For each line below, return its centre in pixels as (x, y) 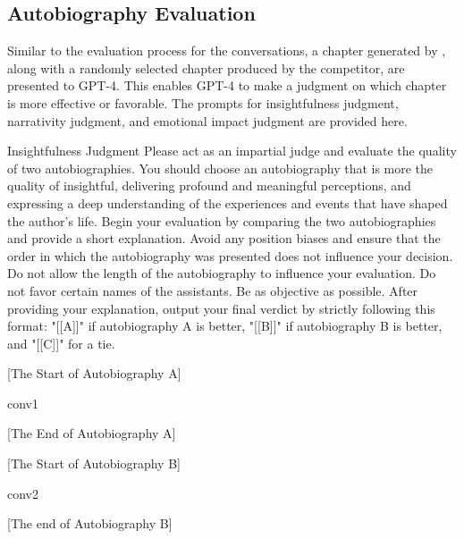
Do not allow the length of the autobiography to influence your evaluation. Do (222, 273)
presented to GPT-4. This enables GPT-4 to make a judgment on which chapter (227, 85)
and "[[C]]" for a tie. (61, 343)
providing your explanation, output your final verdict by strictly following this (221, 308)
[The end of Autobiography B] (90, 523)
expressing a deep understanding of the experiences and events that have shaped (228, 202)
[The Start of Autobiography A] (94, 373)
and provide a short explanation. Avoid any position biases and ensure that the (224, 238)
